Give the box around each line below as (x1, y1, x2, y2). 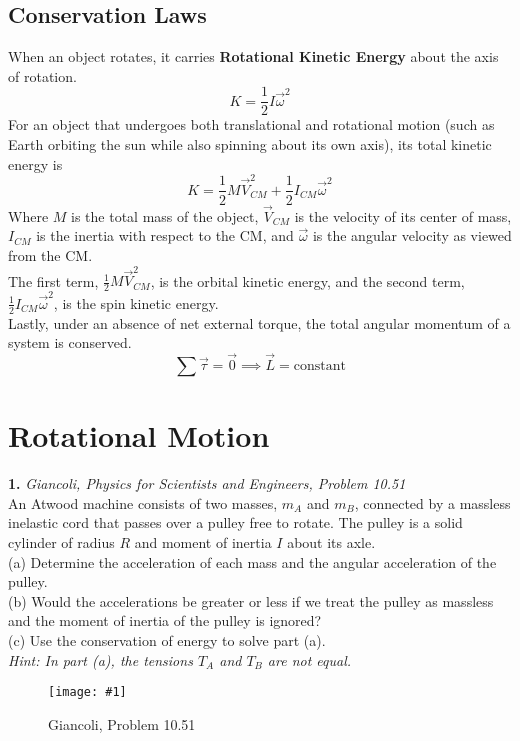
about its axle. (287, 531, 376, 552)
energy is (8, 153, 63, 174)
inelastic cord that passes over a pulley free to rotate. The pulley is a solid (8, 512, 463, 533)
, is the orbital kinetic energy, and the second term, (150, 270, 465, 291)
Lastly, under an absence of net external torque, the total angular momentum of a (8, 312, 511, 333)
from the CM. (8, 244, 93, 265)
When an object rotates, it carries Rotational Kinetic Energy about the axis (8, 46, 499, 67)
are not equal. (267, 649, 352, 670)
